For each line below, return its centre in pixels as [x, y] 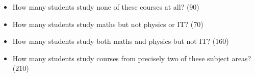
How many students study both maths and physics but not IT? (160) [121, 41]
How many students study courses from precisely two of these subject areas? [132, 58]
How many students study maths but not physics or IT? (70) [108, 24]
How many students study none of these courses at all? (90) [106, 7]
